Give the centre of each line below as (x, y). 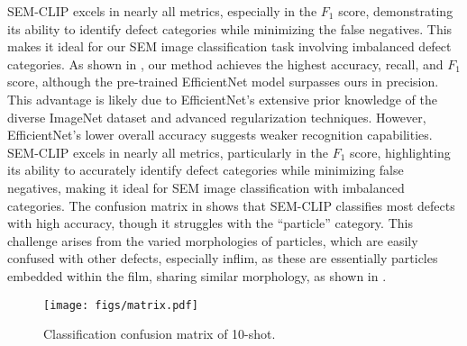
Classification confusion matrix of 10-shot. (160, 334)
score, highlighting (400, 152)
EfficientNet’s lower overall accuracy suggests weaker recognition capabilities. (220, 135)
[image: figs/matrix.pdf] (121, 305)
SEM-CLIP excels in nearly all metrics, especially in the (162, 11)
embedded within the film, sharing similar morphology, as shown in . (197, 275)
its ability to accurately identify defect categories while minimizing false (206, 170)
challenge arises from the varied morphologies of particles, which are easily (213, 240)
